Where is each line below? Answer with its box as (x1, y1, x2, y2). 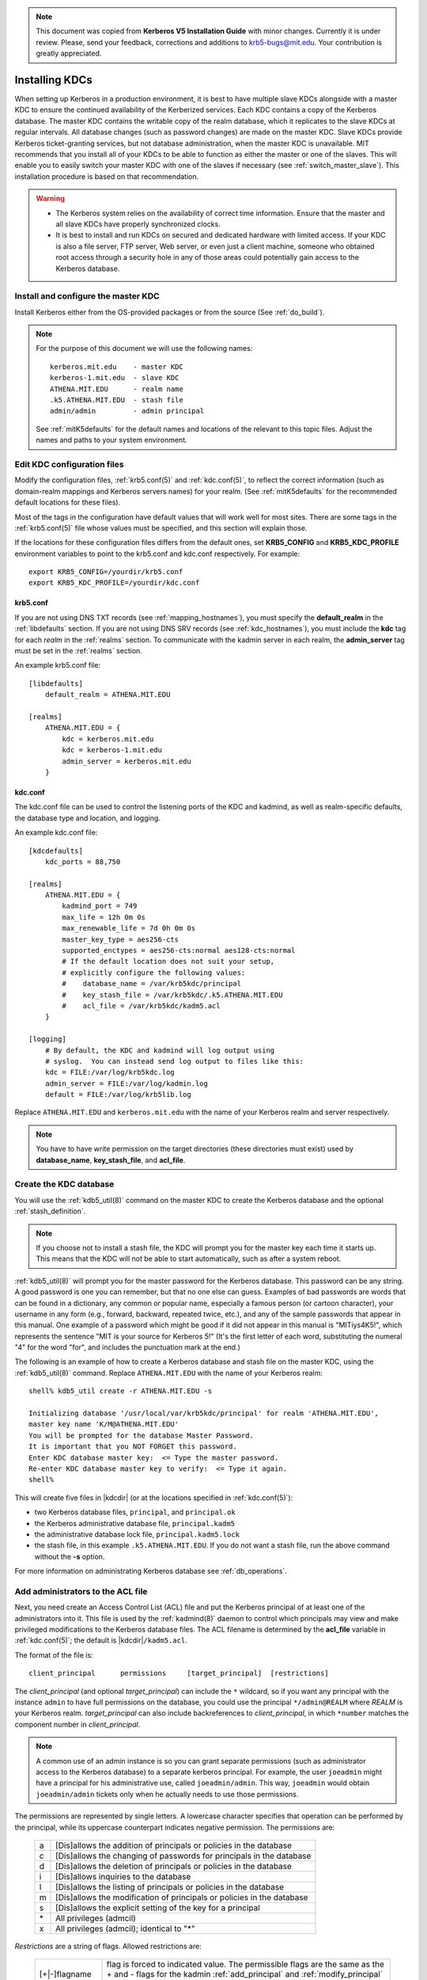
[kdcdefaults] (28, 846, 83, 855)
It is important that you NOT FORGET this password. (28, 1442, 237, 1451)
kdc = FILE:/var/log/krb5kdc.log (44, 1068, 176, 1077)
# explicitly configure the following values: (62, 968, 246, 977)
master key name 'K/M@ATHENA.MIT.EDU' (28, 1420, 179, 1429)
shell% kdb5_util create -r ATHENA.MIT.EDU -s (28, 1387, 213, 1396)
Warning (36, 194, 65, 204)
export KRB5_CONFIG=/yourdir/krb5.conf (28, 567, 183, 577)
